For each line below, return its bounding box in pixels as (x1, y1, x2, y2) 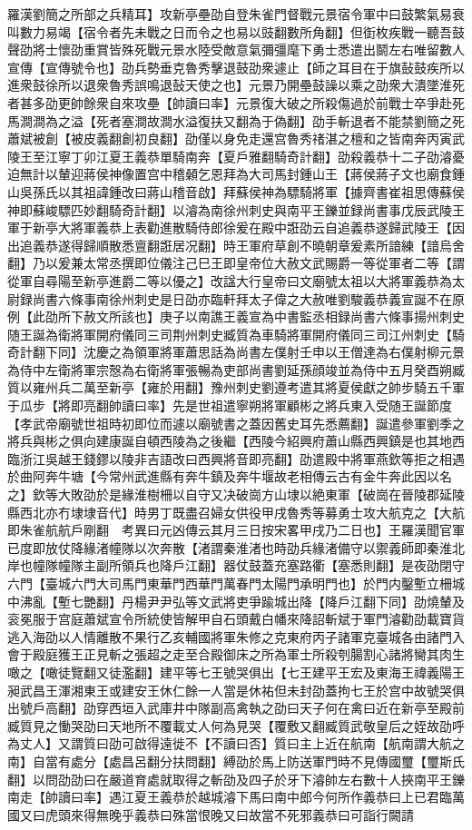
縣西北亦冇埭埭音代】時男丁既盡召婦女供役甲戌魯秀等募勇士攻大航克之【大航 (7, 502, 465, 521)
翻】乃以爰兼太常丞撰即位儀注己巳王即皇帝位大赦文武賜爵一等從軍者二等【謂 (7, 253, 465, 272)
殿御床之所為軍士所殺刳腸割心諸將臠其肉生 (210, 645, 465, 664)
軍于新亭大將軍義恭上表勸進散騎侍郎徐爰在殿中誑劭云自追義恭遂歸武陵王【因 (7, 218, 465, 237)
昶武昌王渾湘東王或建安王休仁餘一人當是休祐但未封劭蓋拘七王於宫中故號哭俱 (7, 680, 465, 699)
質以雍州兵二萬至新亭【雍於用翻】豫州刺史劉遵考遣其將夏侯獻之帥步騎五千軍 (7, 378, 465, 397)
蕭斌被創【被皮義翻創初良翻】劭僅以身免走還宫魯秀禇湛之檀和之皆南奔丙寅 (7, 129, 452, 148)
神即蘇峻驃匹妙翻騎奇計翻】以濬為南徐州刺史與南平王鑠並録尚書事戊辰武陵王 (7, 200, 465, 219)
